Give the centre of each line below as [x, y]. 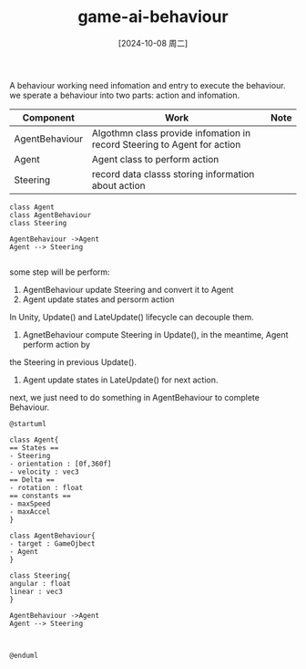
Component [49, 118]
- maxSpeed [30, 504]
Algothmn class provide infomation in [171, 132]
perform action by [56, 344]
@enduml [24, 655]
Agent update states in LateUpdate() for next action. [120, 380]
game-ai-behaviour [153, 17]
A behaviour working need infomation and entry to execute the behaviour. [148, 85]
